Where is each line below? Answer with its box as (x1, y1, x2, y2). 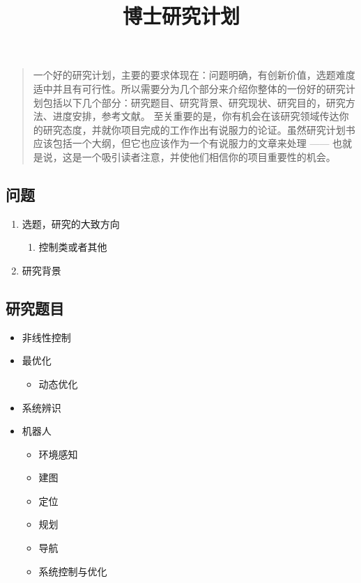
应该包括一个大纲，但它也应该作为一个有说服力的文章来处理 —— (33, 136, 330, 150)
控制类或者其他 (38, 240, 107, 254)
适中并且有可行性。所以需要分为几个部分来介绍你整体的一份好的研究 (33, 81, 346, 95)
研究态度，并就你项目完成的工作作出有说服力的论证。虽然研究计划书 (43, 122, 355, 137)
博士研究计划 (122, 1, 240, 30)
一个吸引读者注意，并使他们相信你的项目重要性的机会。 (82, 149, 336, 164)
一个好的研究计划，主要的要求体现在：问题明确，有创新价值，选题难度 (33, 68, 355, 82)
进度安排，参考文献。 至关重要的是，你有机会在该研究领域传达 (52, 109, 339, 123)
